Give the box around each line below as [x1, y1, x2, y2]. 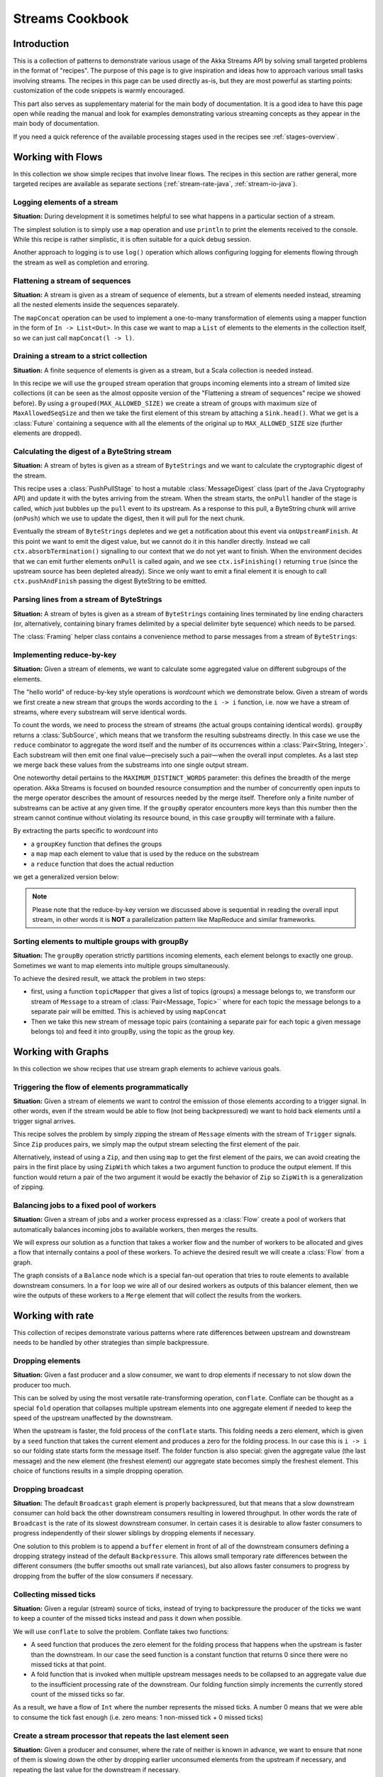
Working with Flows [13, 151, 103, 163]
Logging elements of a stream [13, 197, 118, 207]
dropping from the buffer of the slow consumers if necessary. [13, 1572, 194, 1580]
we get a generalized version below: [13, 872, 119, 881]
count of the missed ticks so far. [30, 1690, 125, 1699]
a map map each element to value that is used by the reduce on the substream [30, 849, 259, 858]
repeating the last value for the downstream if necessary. [13, 1765, 180, 1773]
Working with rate [13, 1309, 94, 1321]
